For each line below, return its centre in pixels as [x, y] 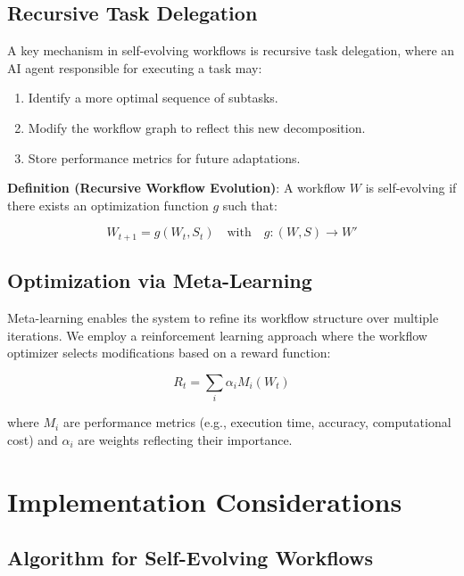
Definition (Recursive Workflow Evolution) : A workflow [177, 188]
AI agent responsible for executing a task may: [135, 67]
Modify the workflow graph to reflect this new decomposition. [197, 127]
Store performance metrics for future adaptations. [164, 157]
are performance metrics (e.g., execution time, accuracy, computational [257, 422]
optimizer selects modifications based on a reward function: [169, 353]
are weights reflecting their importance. [185, 439]
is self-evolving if [411, 188]
